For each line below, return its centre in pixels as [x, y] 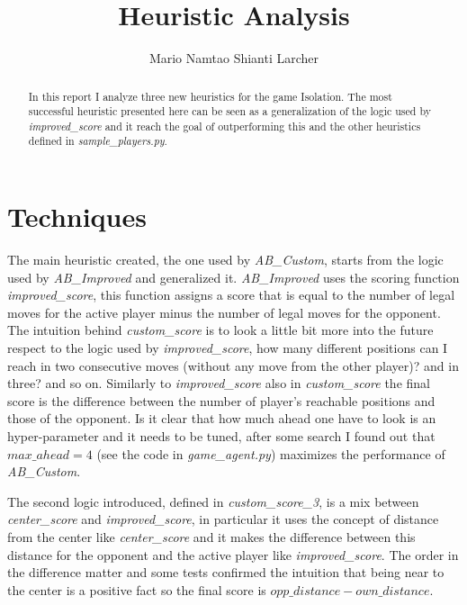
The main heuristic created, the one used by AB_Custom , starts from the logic [225, 260]
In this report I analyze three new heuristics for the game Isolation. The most [210, 96]
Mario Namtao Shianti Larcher [234, 58]
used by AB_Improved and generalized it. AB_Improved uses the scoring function [233, 277]
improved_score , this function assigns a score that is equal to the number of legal [231, 295]
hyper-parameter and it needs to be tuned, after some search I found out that [221, 436]
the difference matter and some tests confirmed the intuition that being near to [226, 572]
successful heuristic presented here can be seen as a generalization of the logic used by [229, 111]
